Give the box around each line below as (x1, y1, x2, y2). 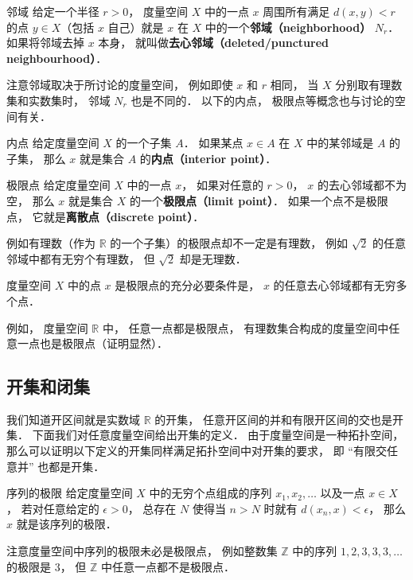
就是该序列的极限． (16, 516, 117, 532)
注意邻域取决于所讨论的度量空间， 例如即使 (6, 76, 233, 93)
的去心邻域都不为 (317, 177, 407, 193)
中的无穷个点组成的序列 (149, 485, 272, 501)
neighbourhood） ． (6, 49, 107, 66)
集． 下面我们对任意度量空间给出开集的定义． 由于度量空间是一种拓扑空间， (6, 426, 404, 443)
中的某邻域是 (306, 134, 374, 151)
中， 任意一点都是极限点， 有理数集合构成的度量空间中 (102, 319, 389, 336)
